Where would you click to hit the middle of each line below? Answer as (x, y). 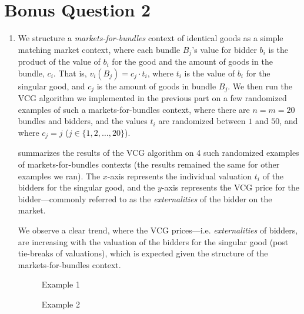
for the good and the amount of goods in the (192, 61)
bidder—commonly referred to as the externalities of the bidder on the (145, 198)
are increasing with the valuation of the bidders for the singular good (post (153, 241)
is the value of (210, 73)
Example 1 (61, 284)
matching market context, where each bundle (99, 49)
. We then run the (260, 86)
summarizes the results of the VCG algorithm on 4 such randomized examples (158, 153)
